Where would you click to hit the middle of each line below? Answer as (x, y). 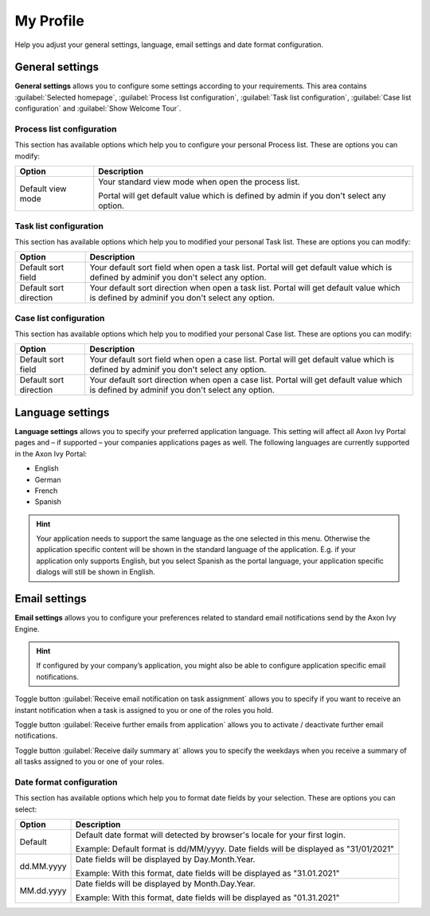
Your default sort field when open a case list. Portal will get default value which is (242, 360)
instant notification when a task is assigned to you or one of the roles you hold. (144, 710)
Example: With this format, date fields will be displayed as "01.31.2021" (207, 898)
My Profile (50, 21)
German (48, 480)
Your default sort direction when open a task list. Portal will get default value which (245, 288)
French (46, 491)
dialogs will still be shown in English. (96, 572)
